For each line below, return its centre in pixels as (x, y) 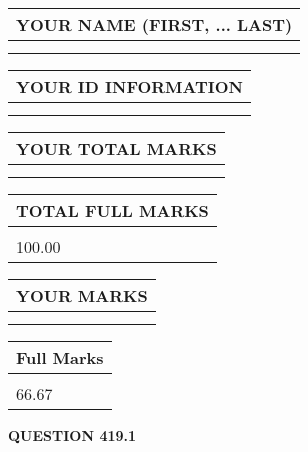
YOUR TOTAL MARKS (116, 148)
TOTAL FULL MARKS (112, 210)
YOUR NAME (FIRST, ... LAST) (154, 24)
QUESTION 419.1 (72, 435)
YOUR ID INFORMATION (129, 86)
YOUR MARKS (82, 295)
